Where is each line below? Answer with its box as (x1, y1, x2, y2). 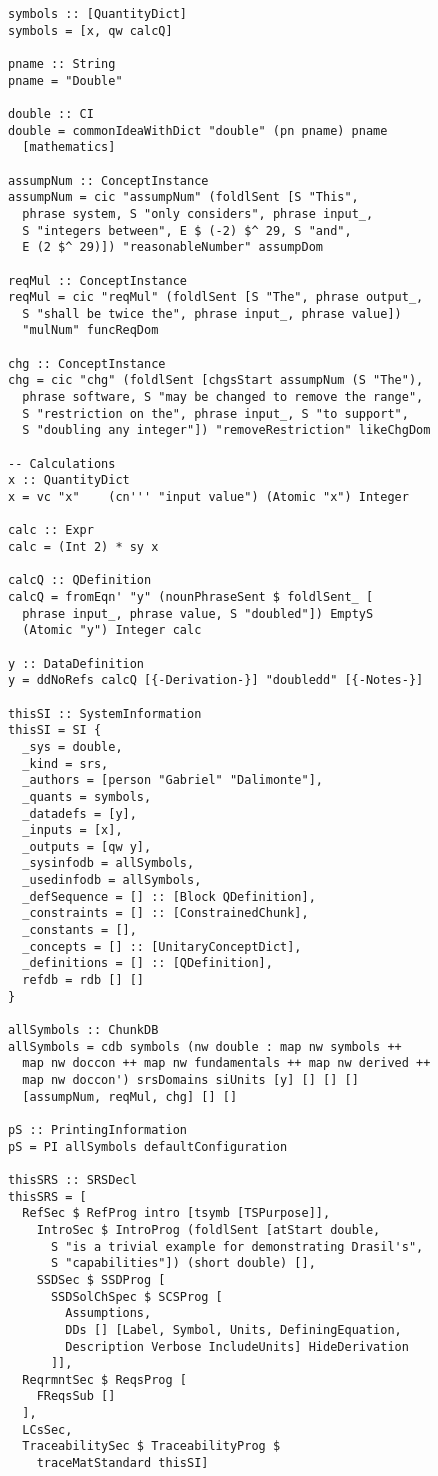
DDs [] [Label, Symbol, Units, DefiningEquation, (65, 1322, 402, 1337)
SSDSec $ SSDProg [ (36, 1272, 166, 1287)
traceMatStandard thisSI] (36, 1456, 209, 1471)
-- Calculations (8, 456, 116, 471)
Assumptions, (65, 1306, 152, 1321)
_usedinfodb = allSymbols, (22, 873, 202, 888)
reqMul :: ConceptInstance (8, 273, 187, 288)
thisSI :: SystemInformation (8, 706, 202, 721)
